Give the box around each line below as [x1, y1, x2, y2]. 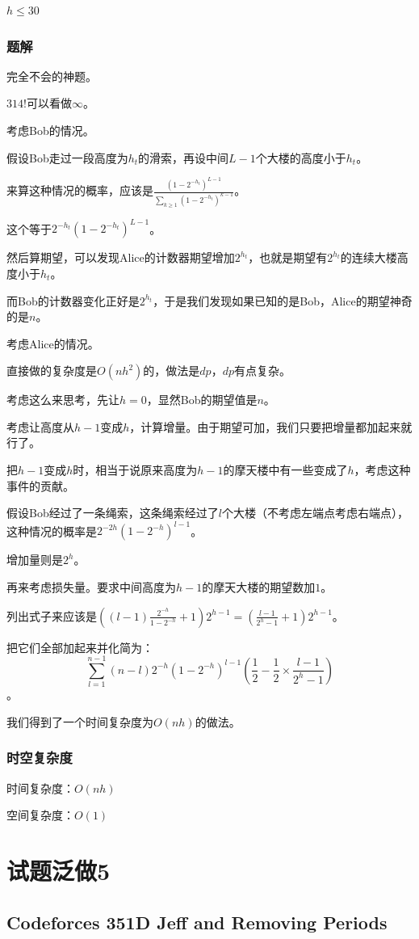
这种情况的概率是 [6, 522, 97, 539]
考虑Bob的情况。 [6, 122, 94, 138]
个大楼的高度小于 [255, 149, 346, 166]
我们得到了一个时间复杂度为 [6, 713, 153, 730]
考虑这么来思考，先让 [6, 391, 119, 408]
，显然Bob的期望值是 [146, 391, 258, 408]
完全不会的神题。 [6, 67, 97, 84]
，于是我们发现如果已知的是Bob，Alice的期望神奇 [153, 292, 413, 309]
